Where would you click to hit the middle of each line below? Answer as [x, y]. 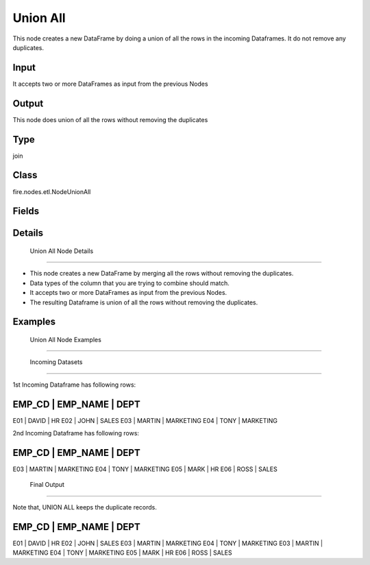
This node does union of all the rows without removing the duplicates [110, 119]
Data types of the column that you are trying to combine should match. [129, 283]
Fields [26, 212]
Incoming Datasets [56, 362]
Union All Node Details [62, 251]
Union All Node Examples [66, 339]
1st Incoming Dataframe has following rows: [74, 385]
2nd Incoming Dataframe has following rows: [76, 433]
